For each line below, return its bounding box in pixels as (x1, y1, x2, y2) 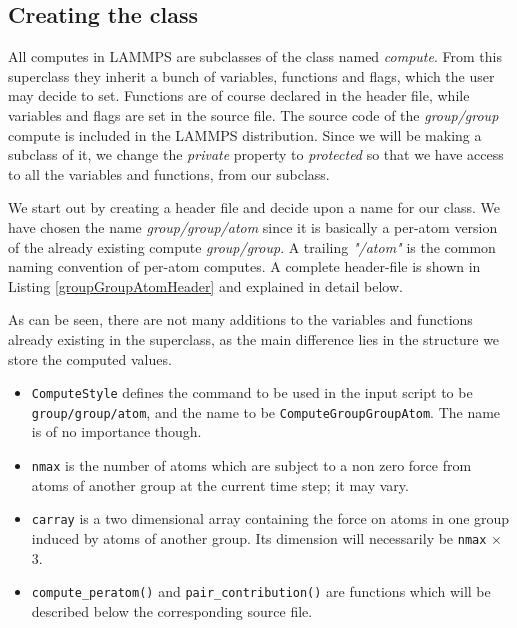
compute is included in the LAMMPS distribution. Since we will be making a (8, 124, 482, 145)
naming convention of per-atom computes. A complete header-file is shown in (8, 256, 481, 277)
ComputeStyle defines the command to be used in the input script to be (31, 382, 473, 403)
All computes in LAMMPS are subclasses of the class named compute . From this (8, 46, 502, 67)
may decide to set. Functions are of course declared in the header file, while (8, 85, 470, 106)
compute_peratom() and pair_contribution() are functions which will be (31, 581, 491, 602)
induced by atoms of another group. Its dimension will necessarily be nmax (31, 527, 487, 548)
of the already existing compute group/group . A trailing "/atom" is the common (8, 236, 496, 257)
